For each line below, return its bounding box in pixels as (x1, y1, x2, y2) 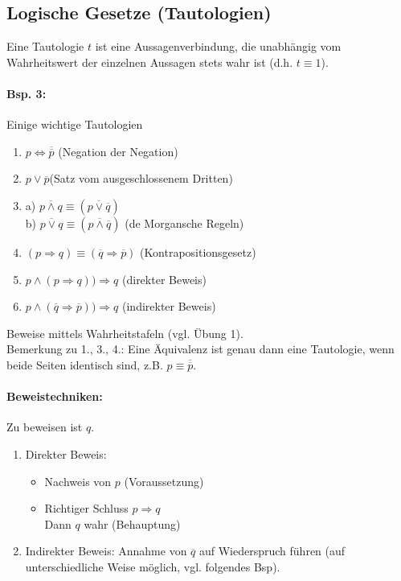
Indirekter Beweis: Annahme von (25, 542, 187, 559)
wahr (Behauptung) (84, 515, 181, 532)
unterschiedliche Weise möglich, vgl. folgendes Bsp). (25, 558, 280, 575)
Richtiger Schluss (44, 500, 129, 517)
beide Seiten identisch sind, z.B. (6, 356, 163, 373)
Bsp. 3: (6, 84, 47, 101)
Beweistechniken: (6, 388, 103, 405)
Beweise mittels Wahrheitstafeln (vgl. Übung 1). (6, 324, 243, 341)
